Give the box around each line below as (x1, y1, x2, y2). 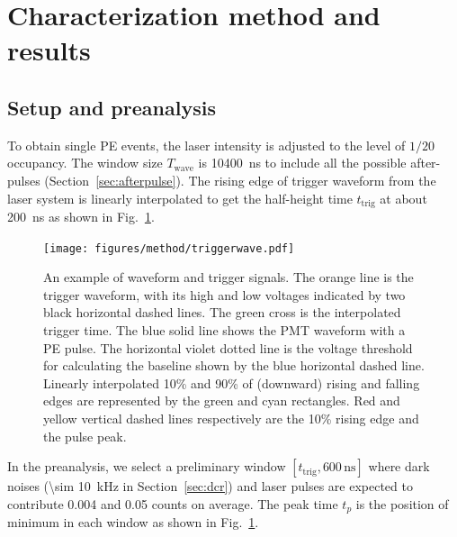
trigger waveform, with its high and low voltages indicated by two (43, 285, 406, 304)
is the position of (355, 494, 449, 513)
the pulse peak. (43, 426, 127, 445)
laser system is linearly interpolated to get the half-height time (7, 188, 353, 207)
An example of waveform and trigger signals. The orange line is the (43, 268, 414, 287)
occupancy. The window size (7, 153, 163, 172)
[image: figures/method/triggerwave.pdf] (43, 241, 295, 255)
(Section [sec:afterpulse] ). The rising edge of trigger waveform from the (44, 170, 436, 189)
